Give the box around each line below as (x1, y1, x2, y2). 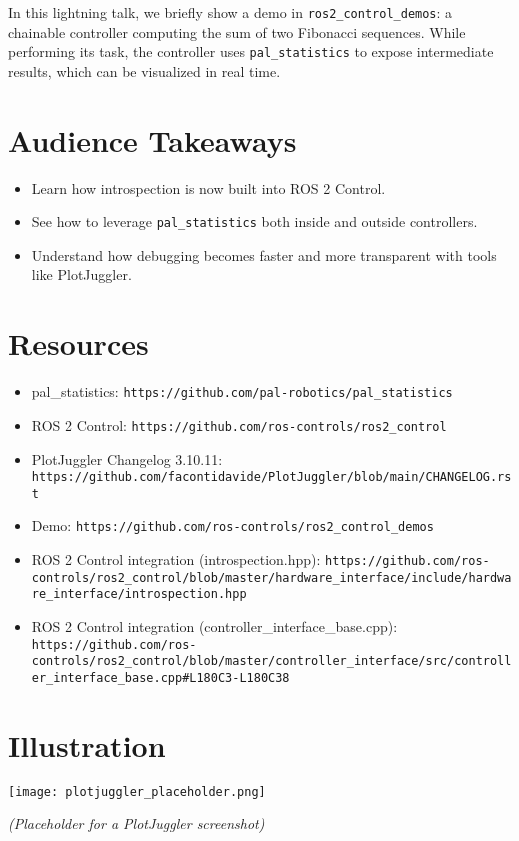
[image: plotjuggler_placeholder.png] (8, 784, 266, 799)
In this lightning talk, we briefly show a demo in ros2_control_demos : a (8, 2, 453, 22)
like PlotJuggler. (31, 264, 132, 285)
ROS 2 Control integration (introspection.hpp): (31, 549, 321, 570)
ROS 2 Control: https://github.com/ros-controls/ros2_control (31, 414, 447, 435)
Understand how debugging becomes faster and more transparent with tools (31, 244, 497, 265)
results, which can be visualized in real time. (8, 60, 281, 81)
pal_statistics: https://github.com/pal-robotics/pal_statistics (31, 381, 453, 402)
